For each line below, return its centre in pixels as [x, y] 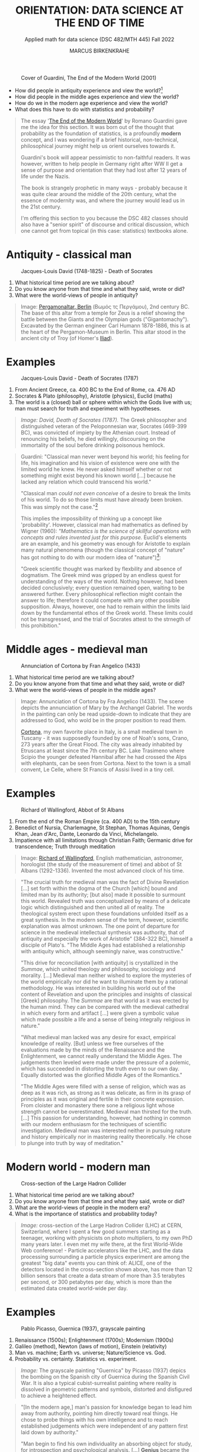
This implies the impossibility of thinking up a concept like [91, 518]
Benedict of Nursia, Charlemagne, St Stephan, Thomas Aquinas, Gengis [102, 828]
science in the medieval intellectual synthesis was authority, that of [102, 932]
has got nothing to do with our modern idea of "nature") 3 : [91, 557]
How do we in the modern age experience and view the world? [91, 103]
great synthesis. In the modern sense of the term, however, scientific [105, 919]
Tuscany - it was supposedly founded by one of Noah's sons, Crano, [105, 738]
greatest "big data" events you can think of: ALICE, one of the [96, 1263]
